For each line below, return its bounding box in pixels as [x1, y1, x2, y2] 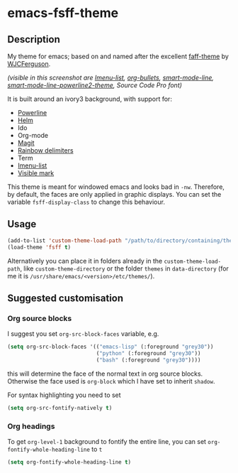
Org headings [7, 421, 55, 431]
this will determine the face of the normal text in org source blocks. [7, 369, 203, 378]
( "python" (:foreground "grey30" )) [96, 350, 201, 357]
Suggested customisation [7, 292, 124, 304]
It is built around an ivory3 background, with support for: [7, 94, 172, 103]
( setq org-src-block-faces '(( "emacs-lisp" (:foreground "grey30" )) [7, 343, 214, 351]
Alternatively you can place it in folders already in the [7, 256, 163, 265]
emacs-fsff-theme [7, 5, 119, 21]
